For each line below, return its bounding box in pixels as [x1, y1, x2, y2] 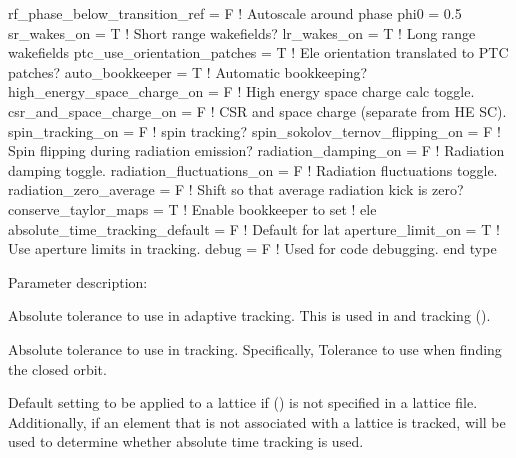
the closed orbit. [8, 358, 107, 379]
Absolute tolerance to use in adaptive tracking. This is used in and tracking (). [8, 305, 491, 326]
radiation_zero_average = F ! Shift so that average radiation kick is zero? [8, 179, 464, 200]
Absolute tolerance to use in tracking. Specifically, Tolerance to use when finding [8, 338, 502, 359]
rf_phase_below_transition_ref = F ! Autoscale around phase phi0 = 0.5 [8, 3, 462, 23]
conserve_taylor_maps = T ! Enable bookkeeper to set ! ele [8, 198, 377, 219]
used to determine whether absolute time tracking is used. [8, 431, 364, 452]
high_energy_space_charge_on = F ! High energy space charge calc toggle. [8, 81, 475, 102]
